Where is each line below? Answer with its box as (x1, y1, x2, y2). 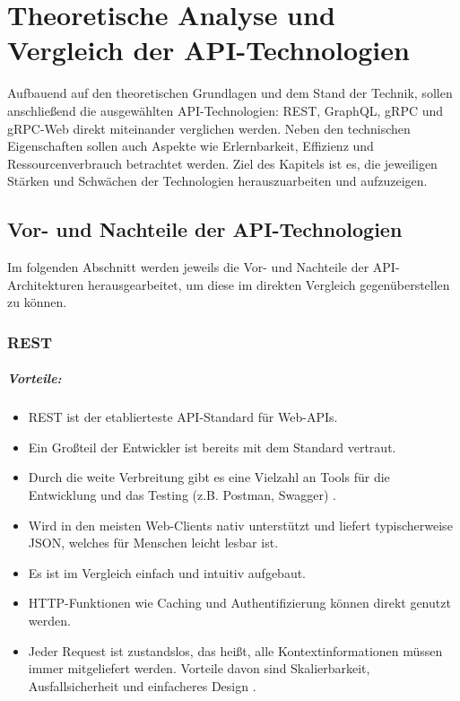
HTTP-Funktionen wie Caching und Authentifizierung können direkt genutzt (28, 593, 451, 612)
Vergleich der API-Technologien (7, 31, 410, 68)
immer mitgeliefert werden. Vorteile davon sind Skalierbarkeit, (28, 659, 370, 678)
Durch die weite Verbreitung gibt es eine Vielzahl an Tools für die (28, 468, 390, 486)
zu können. (7, 293, 67, 311)
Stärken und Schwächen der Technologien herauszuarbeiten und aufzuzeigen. (7, 171, 428, 190)
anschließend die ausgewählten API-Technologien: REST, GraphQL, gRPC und (7, 101, 444, 119)
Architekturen (7, 275, 84, 294)
